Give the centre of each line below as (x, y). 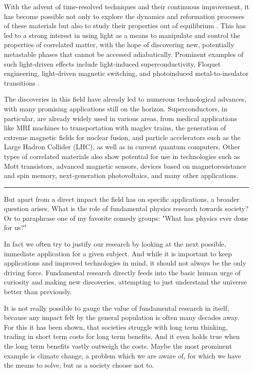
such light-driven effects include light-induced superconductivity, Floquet (112, 63)
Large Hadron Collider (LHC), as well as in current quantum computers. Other (122, 147)
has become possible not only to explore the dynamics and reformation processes (124, 16)
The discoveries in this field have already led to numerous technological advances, (125, 99)
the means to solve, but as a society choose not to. (79, 365)
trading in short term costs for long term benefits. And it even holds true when (122, 336)
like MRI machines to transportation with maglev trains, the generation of (115, 128)
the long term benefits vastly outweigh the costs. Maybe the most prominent (118, 346)
